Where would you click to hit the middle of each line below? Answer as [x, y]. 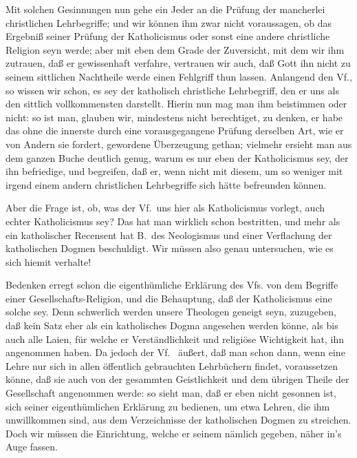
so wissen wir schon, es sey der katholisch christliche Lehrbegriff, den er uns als [172, 90]
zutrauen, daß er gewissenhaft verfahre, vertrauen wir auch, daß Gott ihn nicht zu [178, 63]
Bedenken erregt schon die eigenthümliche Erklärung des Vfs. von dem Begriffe [172, 285]
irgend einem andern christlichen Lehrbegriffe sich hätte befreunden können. [166, 184]
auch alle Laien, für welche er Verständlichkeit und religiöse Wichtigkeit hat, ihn [175, 339]
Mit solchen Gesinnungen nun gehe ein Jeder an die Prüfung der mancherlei [165, 9]
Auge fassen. [32, 447]
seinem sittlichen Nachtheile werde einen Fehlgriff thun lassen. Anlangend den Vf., [179, 76]
